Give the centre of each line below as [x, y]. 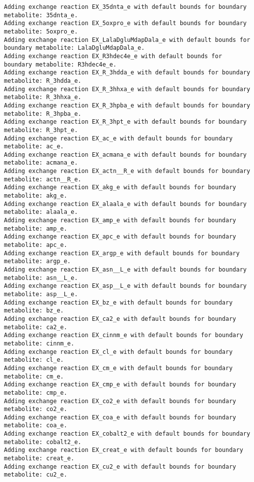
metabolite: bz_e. [34, 311]
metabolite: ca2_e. [36, 327]
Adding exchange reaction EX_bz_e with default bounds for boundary [118, 302]
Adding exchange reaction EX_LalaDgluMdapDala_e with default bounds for [127, 40]
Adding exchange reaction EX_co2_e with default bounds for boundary [120, 401]
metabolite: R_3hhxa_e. [43, 97]
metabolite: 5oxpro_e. [41, 31]
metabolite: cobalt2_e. [43, 442]
